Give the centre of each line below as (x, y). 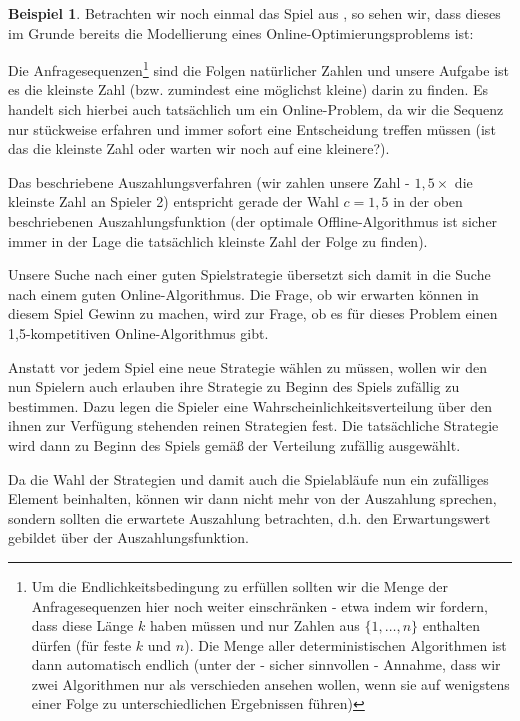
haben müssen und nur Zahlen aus (254, 625)
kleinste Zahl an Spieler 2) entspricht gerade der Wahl (173, 201)
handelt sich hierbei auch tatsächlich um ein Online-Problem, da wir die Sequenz (256, 109)
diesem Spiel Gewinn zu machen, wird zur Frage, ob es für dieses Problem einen (253, 313)
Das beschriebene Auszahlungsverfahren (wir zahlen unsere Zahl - (209, 181)
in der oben (428, 201)
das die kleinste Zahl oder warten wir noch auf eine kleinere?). (199, 148)
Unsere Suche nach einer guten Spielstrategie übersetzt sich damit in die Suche (249, 274)
